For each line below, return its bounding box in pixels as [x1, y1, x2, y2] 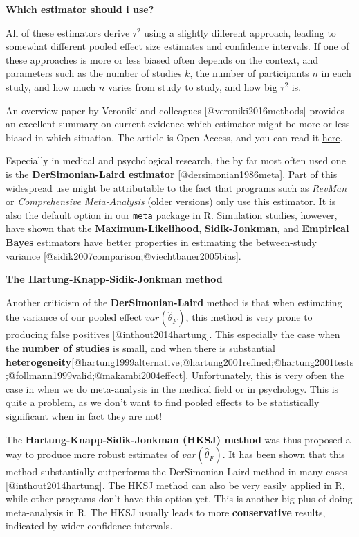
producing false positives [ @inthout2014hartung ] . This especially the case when [6, 327, 340, 342]
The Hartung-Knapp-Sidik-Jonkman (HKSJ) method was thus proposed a [6, 432, 351, 446]
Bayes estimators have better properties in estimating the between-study [6, 234, 317, 249]
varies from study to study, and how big [108, 79, 277, 94]
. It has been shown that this [222, 447, 345, 461]
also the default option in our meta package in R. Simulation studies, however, [6, 207, 338, 222]
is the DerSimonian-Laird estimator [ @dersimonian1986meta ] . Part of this [6, 166, 338, 181]
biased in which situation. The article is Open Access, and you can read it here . [6, 130, 343, 144]
